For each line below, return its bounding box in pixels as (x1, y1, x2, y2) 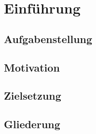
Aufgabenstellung (4, 31, 93, 46)
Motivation (4, 60, 60, 74)
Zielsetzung (4, 88, 61, 103)
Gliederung (4, 117, 60, 132)
